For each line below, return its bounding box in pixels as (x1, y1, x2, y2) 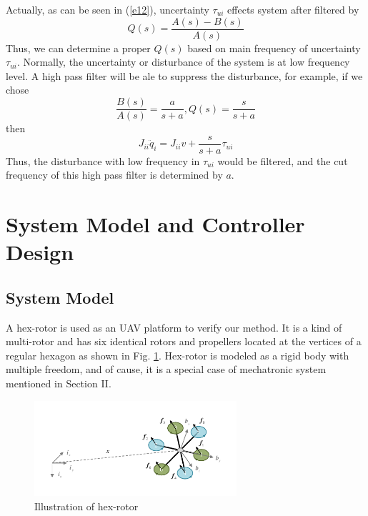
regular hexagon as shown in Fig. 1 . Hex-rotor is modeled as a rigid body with (6, 347, 349, 362)
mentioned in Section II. (6, 376, 111, 391)
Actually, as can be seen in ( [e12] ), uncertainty (6, 2, 209, 16)
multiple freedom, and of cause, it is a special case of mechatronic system (6, 362, 327, 377)
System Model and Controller (6, 209, 305, 239)
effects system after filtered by (227, 2, 359, 16)
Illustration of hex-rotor (34, 498, 139, 513)
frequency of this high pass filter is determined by (6, 167, 223, 182)
